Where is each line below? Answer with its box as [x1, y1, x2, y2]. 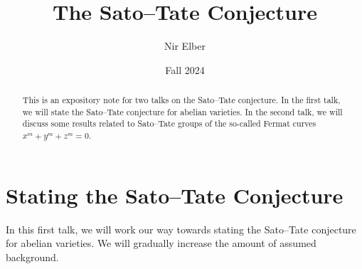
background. [6, 249, 59, 264]
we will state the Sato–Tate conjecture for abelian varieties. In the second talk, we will [22, 105, 343, 117]
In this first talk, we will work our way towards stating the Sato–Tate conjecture [6, 221, 356, 236]
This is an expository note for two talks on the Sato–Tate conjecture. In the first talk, [22, 94, 341, 106]
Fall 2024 [165, 62, 205, 77]
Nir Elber [164, 38, 206, 53]
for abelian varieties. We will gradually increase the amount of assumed [6, 236, 316, 250]
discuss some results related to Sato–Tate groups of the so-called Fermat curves [22, 117, 316, 130]
